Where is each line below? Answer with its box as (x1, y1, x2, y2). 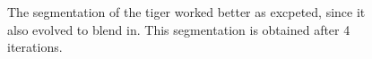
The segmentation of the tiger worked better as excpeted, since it (7, 3, 366, 21)
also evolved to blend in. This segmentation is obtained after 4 (7, 20, 350, 38)
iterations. (7, 38, 63, 56)
